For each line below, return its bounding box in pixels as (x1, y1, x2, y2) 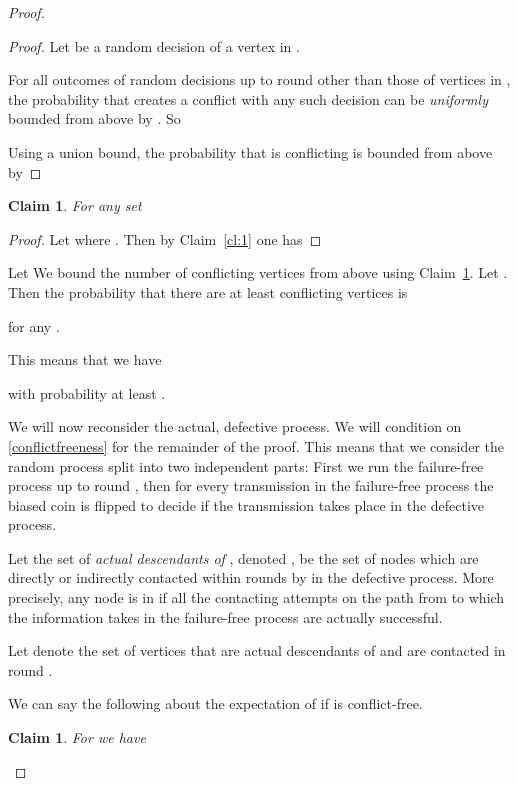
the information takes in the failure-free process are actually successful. (8, 606, 443, 627)
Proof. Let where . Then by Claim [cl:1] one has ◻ (8, 228, 322, 249)
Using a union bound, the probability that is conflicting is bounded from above (8, 141, 493, 162)
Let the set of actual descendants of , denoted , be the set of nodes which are (8, 547, 479, 568)
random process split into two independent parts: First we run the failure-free (8, 455, 484, 476)
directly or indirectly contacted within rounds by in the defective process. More (8, 567, 494, 588)
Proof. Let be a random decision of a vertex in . (8, 35, 300, 56)
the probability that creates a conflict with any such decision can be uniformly (8, 88, 488, 109)
